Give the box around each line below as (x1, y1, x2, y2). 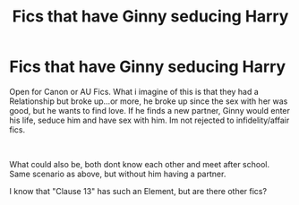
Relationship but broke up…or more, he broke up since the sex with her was (9, 96, 288, 107)
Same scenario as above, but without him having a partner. (9, 168, 226, 179)
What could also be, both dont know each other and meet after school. (9, 158, 270, 169)
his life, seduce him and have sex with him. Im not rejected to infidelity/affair (9, 115, 290, 125)
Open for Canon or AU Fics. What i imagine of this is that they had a (9, 86, 260, 97)
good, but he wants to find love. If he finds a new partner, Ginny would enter (9, 105, 291, 115)
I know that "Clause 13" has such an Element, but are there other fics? (9, 185, 267, 196)
